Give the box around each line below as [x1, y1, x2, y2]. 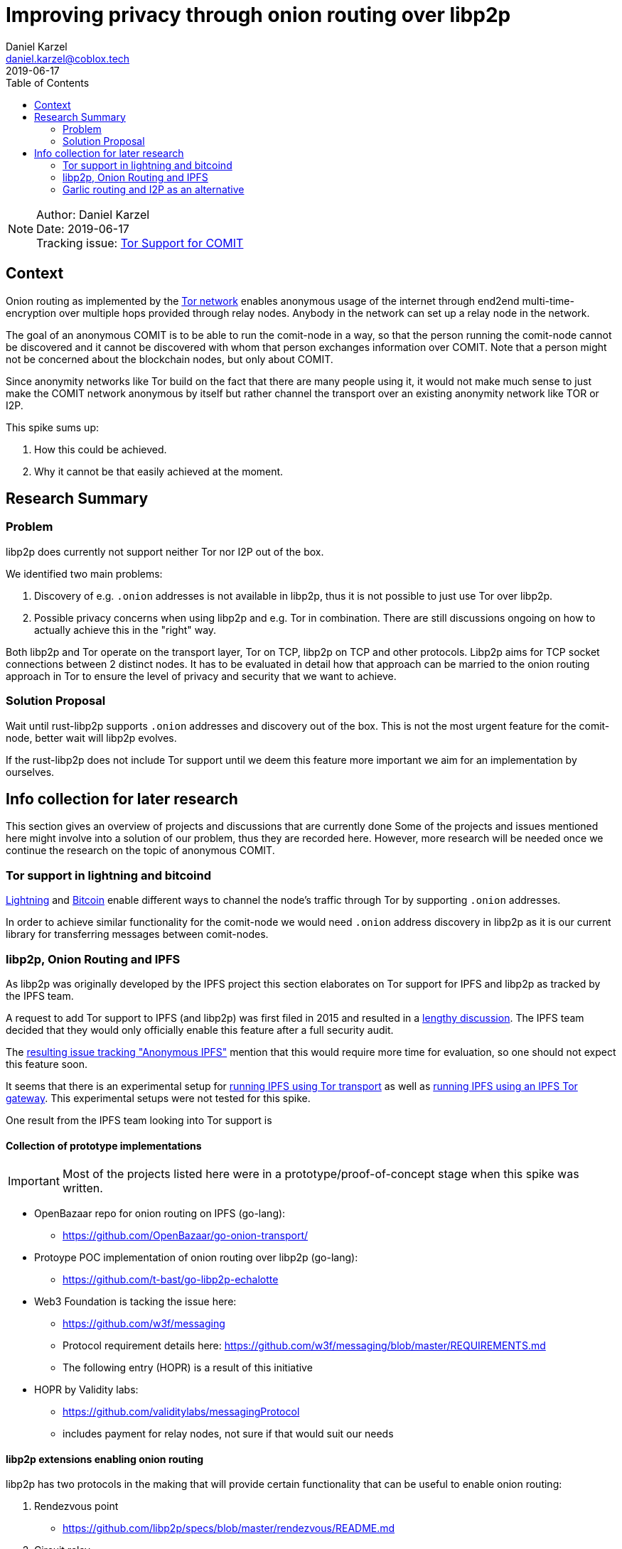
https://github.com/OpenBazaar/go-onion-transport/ [63, 1229, 309, 1242]
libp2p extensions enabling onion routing [6, 1452, 204, 1465]
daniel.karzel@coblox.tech [6, 52, 130, 65]
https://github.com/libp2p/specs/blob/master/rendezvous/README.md [63, 1522, 395, 1535]
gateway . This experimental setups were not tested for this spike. [6, 1091, 311, 1104]
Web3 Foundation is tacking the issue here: [34, 1295, 237, 1308]
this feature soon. [6, 1057, 87, 1070]
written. [62, 1181, 103, 1196]
